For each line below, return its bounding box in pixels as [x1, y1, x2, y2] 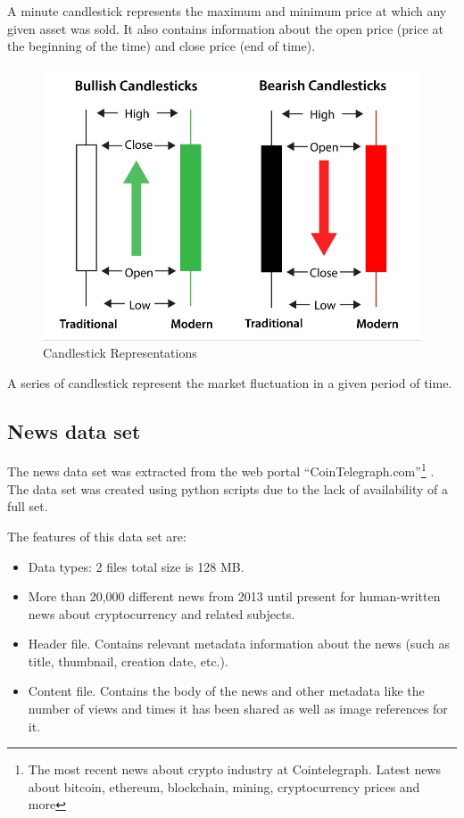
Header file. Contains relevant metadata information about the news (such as [28, 634, 450, 653]
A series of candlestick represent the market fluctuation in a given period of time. [7, 373, 452, 392]
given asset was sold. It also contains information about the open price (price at [7, 19, 444, 37]
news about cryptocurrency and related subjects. [28, 604, 295, 623]
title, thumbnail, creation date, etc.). [28, 651, 228, 670]
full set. [7, 497, 48, 516]
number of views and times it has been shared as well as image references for [28, 699, 448, 718]
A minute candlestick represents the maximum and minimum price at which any [7, 2, 447, 20]
